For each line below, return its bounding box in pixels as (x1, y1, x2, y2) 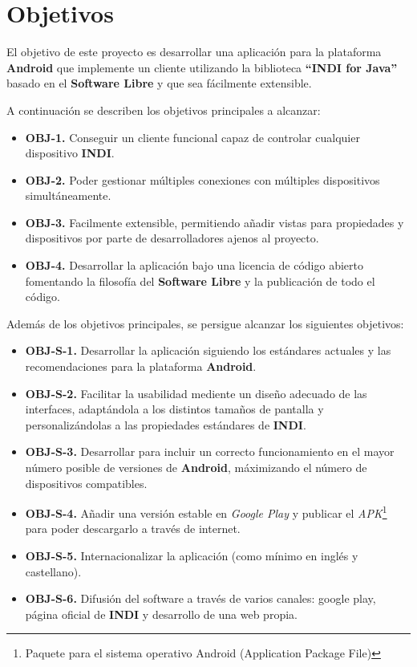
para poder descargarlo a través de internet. (25, 520, 241, 537)
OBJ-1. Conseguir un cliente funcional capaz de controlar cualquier (25, 128, 360, 145)
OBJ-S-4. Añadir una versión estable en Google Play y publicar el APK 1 (25, 502, 387, 521)
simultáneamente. (25, 187, 111, 204)
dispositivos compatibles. (25, 474, 148, 491)
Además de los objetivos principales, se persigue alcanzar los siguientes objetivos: (6, 315, 404, 331)
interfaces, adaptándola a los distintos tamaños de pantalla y (25, 401, 324, 417)
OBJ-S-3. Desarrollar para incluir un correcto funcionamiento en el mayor (25, 443, 395, 460)
